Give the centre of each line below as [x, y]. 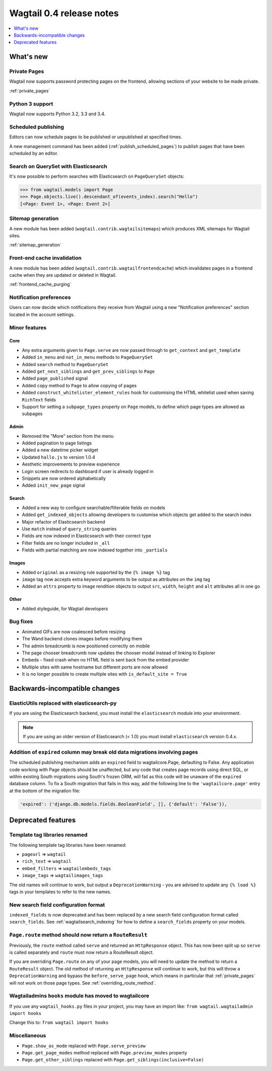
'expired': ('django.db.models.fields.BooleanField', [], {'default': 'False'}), [124, 804]
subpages [32, 414]
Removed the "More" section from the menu [68, 436]
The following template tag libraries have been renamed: [68, 845]
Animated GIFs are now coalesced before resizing [74, 632]
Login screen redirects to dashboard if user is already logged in [88, 471]
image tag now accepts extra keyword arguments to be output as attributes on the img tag [116, 579]
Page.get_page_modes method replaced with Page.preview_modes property [105, 1052]
